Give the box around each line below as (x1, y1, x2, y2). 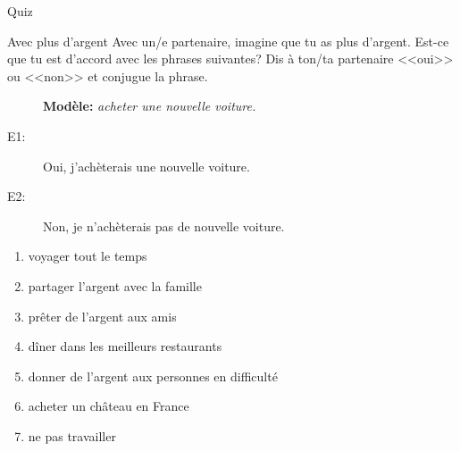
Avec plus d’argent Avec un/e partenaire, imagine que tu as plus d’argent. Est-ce (7, 31, 449, 50)
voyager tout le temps (28, 246, 147, 265)
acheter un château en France (28, 397, 189, 415)
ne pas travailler (28, 426, 116, 445)
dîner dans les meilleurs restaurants (28, 337, 222, 355)
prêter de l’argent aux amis (28, 306, 177, 325)
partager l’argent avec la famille (28, 276, 202, 295)
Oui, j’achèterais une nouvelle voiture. (43, 156, 250, 175)
